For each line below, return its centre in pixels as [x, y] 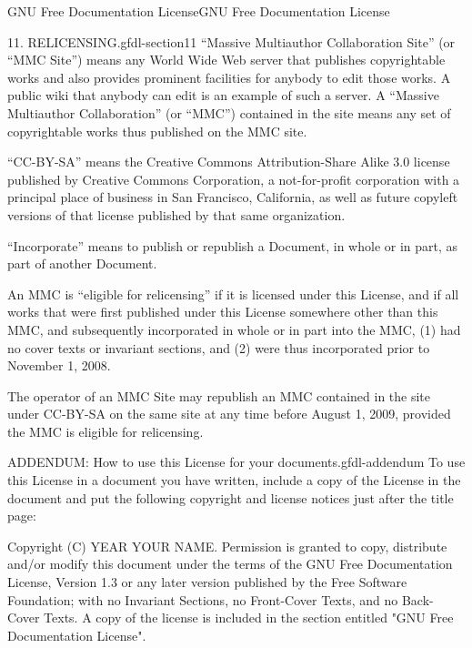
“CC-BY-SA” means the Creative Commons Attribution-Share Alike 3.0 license [229, 162]
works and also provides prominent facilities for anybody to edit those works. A [229, 77]
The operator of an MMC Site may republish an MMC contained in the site [219, 395]
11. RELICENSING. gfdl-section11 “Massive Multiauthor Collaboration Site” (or [231, 41]
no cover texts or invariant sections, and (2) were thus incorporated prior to [219, 347]
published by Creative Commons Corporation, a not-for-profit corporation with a [234, 179]
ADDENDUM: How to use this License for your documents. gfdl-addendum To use [236, 462]
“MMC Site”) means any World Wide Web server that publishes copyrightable [226, 60]
